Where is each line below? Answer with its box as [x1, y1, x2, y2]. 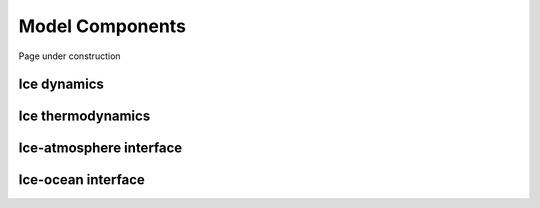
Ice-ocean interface [18, 171, 145, 189]
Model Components [18, 15, 187, 37]
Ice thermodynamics [18, 108, 151, 125]
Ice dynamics [18, 76, 105, 93]
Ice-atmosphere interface [18, 140, 183, 157]
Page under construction [18, 50, 121, 62]
